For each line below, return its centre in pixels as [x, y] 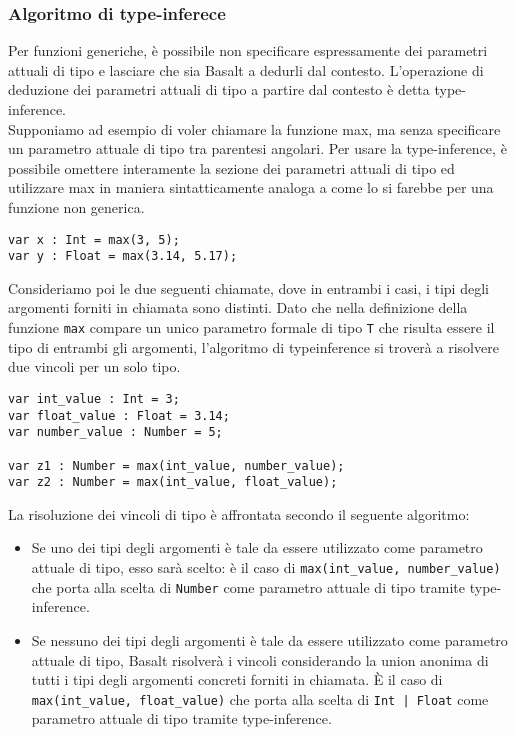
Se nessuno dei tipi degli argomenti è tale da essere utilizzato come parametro [269, 639]
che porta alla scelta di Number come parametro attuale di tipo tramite [248, 586]
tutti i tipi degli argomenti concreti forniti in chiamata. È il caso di [237, 679]
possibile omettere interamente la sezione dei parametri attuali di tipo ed [231, 167]
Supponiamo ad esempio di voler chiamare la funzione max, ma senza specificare [254, 128]
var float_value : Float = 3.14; [119, 415]
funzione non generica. [76, 206]
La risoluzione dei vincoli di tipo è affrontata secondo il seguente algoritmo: [239, 513]
